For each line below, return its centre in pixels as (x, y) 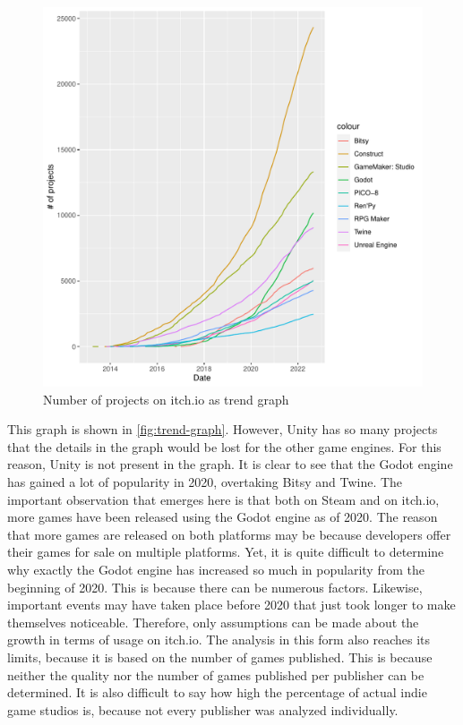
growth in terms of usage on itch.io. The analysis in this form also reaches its (219, 640)
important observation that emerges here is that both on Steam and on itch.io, (223, 499)
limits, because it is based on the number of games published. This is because (220, 657)
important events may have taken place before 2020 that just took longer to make (231, 605)
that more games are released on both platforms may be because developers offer (229, 534)
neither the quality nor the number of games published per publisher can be (216, 674)
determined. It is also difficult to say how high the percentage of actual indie (217, 692)
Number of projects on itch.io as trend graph (166, 399)
